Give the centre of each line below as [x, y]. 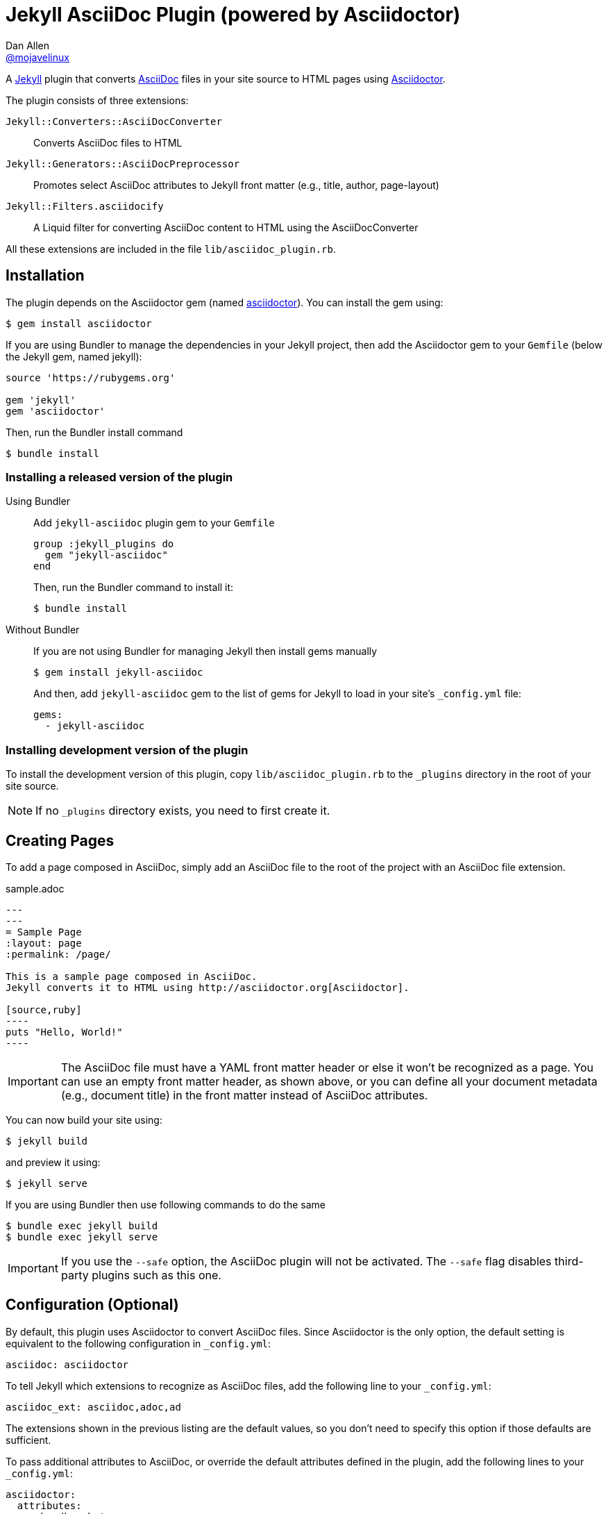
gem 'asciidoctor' [56, 411]
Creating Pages [60, 840]
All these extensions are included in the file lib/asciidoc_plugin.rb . [171, 249]
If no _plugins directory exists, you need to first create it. [183, 811]
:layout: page [44, 943]
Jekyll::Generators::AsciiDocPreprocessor [123, 164]
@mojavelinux [37, 57]
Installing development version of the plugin [127, 750]
